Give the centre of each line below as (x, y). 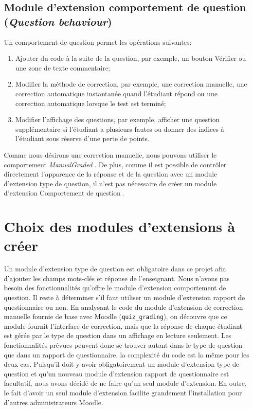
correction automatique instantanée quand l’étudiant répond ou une (116, 93)
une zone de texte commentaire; (63, 67)
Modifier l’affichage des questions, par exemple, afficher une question (117, 119)
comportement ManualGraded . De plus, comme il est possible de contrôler (115, 164)
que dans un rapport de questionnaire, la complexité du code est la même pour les (126, 354)
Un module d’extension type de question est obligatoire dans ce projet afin (115, 269)
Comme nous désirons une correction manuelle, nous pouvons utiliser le (110, 154)
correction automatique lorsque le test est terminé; (90, 103)
